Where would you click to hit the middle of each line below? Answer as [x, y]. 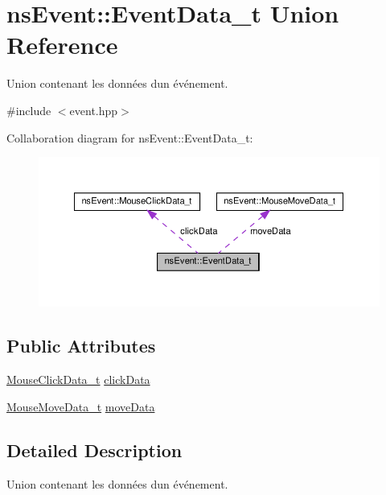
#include [29, 110]
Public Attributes [81, 346]
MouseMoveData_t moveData [81, 406]
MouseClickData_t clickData [78, 379]
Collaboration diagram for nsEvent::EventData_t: [130, 137]
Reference [62, 45]
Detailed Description [94, 450]
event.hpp [94, 110]
